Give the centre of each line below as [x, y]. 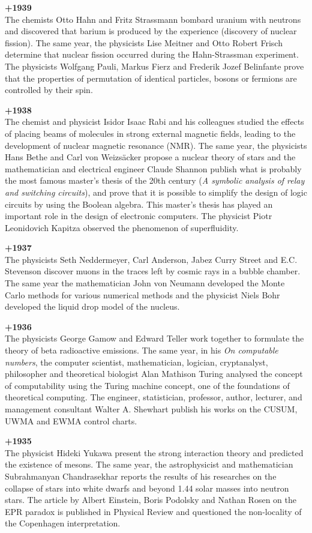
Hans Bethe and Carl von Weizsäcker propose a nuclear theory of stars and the [150, 157]
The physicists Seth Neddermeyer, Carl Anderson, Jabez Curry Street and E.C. [151, 259]
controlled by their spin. [49, 90]
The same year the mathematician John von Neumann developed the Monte [145, 283]
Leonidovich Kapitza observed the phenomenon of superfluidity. [122, 227]
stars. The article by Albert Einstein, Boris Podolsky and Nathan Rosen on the [151, 500]
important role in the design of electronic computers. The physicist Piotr [139, 216]
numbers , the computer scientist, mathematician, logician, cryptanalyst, [136, 362]
